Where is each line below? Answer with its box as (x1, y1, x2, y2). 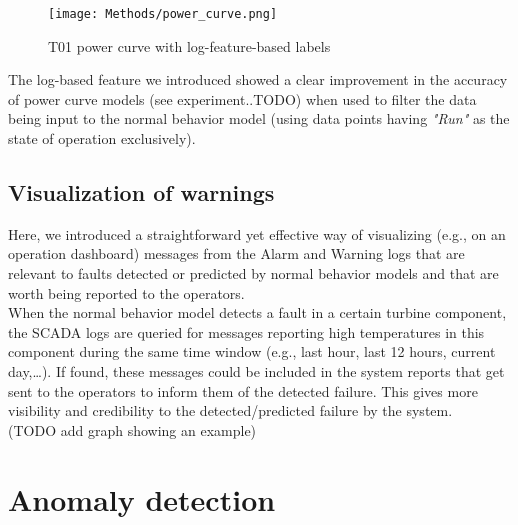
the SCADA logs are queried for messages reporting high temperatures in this (8, 321, 485, 342)
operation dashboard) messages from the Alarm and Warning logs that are (8, 243, 465, 264)
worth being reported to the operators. (8, 282, 245, 303)
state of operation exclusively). (8, 128, 196, 149)
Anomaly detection (8, 478, 276, 519)
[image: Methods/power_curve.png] (48, 7, 278, 21)
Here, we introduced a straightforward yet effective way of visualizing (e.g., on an (8, 223, 506, 244)
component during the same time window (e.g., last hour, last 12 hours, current (8, 341, 496, 362)
